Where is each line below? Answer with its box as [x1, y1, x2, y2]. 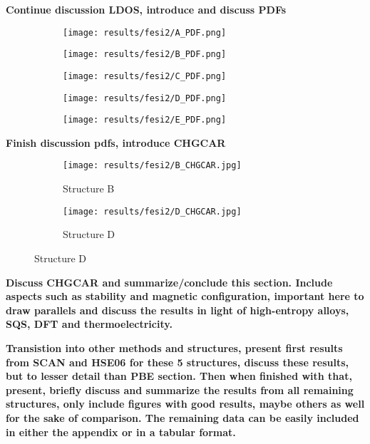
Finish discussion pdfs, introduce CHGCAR [6, 135, 226, 150]
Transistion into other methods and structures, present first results [6, 340, 343, 355]
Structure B [63, 181, 115, 196]
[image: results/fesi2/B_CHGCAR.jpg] [63, 160, 242, 171]
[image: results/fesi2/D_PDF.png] [63, 93, 227, 103]
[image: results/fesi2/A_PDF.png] [63, 27, 227, 38]
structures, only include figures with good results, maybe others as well [6, 396, 365, 411]
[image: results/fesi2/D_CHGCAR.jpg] [63, 206, 242, 217]
